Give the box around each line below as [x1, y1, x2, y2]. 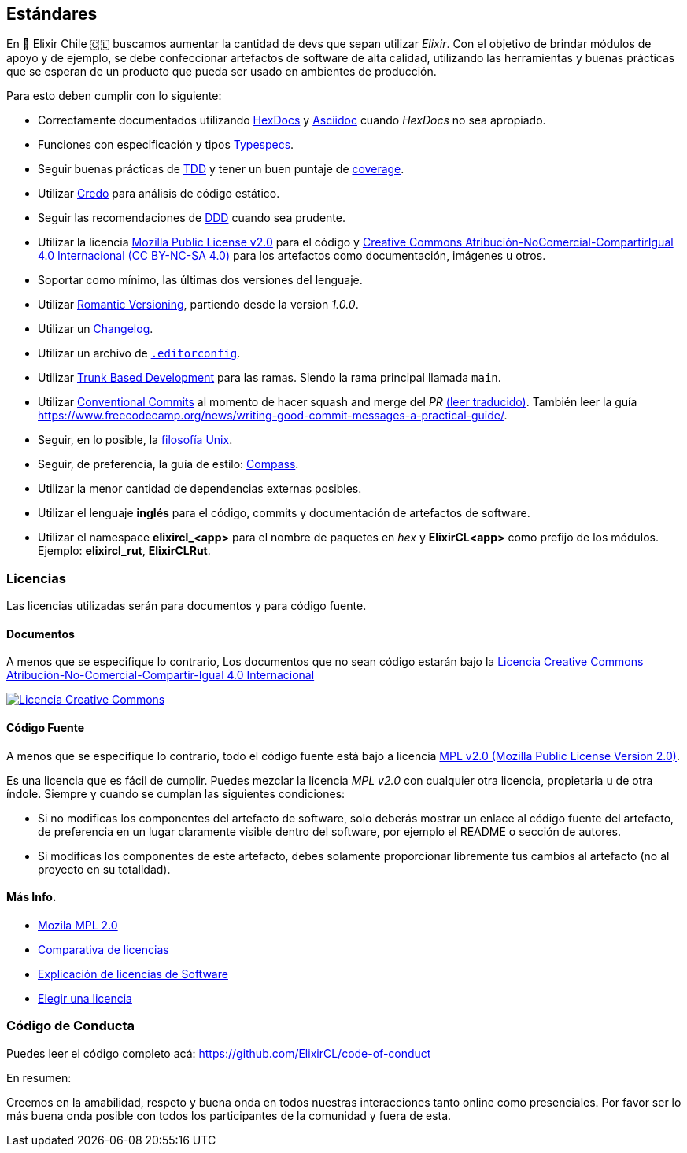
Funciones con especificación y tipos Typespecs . [38, 138, 294, 152]
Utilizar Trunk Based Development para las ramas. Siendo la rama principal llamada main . [38, 371, 501, 385]
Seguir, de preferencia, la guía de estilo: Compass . [38, 457, 299, 471]
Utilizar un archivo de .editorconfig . [38, 346, 241, 360]
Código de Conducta [6, 1018, 135, 1034]
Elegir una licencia [38, 991, 132, 1005]
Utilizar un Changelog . [38, 322, 153, 336]
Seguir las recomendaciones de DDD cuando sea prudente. [38, 211, 345, 225]
